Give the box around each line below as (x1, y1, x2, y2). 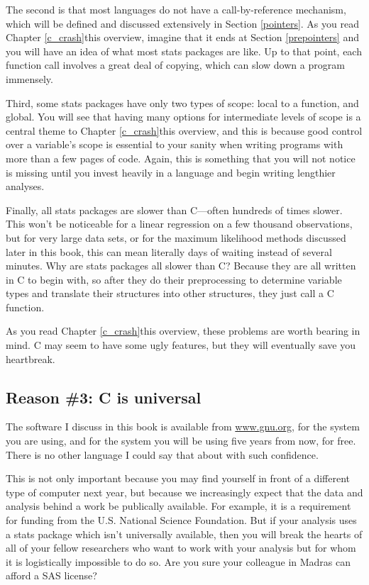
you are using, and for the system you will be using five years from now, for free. (6, 433, 356, 448)
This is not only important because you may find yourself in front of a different (6, 471, 351, 486)
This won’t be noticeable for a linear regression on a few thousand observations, (6, 216, 353, 231)
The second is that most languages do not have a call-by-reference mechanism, (6, 2, 346, 16)
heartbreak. (6, 351, 55, 366)
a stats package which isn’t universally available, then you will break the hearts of (6, 526, 363, 541)
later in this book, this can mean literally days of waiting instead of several (6, 244, 332, 259)
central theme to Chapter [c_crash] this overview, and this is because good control (6, 123, 363, 138)
